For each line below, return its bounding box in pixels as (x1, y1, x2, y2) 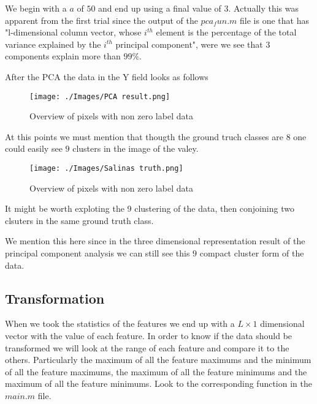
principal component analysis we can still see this (5, 247, 190, 260)
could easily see (5, 142, 63, 155)
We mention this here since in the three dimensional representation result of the (5, 234, 305, 247)
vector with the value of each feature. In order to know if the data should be (5, 329, 292, 342)
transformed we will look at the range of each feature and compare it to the (5, 341, 289, 354)
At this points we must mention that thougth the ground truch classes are (5, 130, 284, 143)
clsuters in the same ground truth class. (5, 214, 154, 226)
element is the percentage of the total (156, 26, 297, 39)
